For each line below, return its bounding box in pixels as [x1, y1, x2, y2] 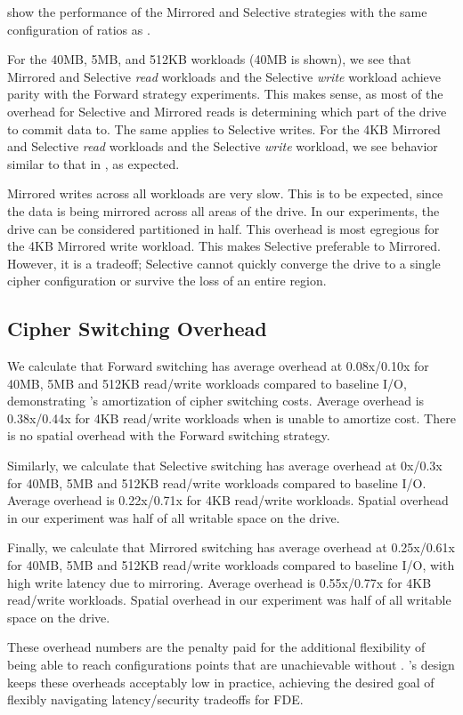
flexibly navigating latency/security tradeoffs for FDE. [7, 690, 304, 709]
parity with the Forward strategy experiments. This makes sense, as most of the [7, 84, 443, 103]
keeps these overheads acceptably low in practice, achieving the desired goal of [7, 672, 435, 691]
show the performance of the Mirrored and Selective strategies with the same [7, 3, 427, 20]
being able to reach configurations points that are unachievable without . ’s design [7, 655, 455, 674]
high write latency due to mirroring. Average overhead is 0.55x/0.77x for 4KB [7, 573, 432, 591]
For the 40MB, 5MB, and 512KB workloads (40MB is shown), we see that [7, 50, 411, 68]
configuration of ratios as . [7, 20, 150, 38]
